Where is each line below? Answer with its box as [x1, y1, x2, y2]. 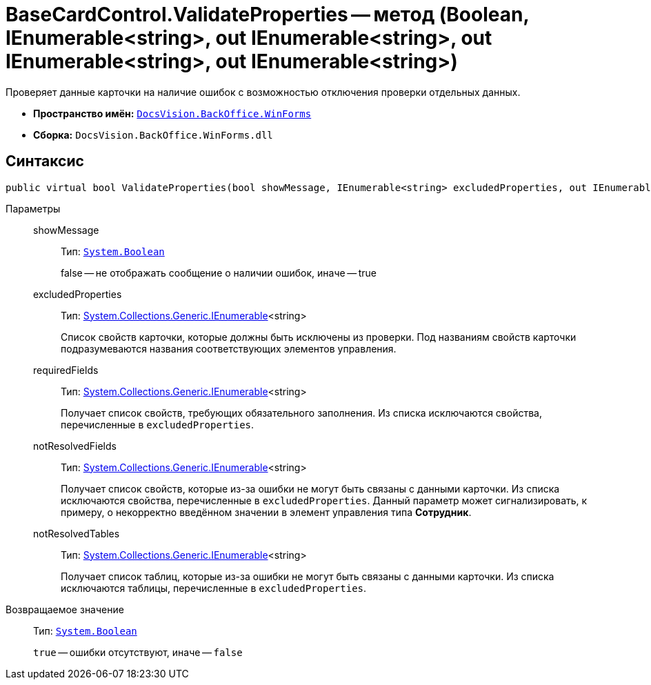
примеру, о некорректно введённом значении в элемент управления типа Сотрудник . [61, 506, 472, 518]
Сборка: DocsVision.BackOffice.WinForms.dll [33, 128, 273, 141]
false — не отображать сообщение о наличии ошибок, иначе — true [61, 266, 377, 279]
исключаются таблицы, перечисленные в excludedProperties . [61, 582, 367, 594]
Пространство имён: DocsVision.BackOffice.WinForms [33, 107, 312, 119]
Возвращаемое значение [6, 603, 124, 615]
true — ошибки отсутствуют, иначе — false [33, 646, 243, 658]
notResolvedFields [33, 439, 117, 452]
